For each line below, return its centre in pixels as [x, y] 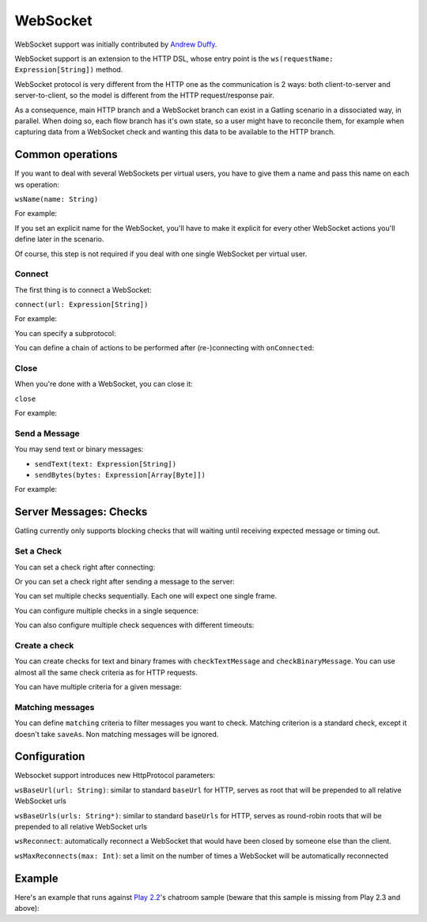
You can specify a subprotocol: [65, 333]
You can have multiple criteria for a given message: [98, 687]
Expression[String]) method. [69, 70]
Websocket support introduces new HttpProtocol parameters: [115, 776]
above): [27, 909]
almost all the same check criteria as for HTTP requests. [106, 672]
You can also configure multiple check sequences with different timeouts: [134, 625]
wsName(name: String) [57, 199]
